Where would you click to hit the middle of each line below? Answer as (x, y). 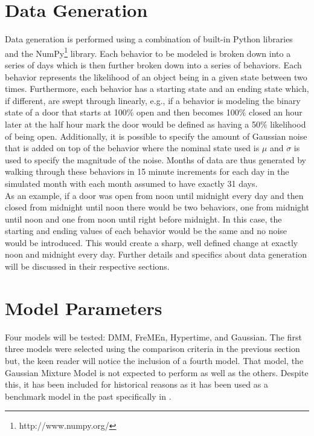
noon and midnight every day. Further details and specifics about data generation (156, 254)
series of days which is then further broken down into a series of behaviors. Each (153, 64)
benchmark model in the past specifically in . (88, 396)
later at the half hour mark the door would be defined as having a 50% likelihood (155, 124)
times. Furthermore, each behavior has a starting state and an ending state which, (157, 89)
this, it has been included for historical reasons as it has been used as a (136, 384)
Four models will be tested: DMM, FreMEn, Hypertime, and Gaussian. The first (153, 337)
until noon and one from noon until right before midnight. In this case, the (143, 219)
